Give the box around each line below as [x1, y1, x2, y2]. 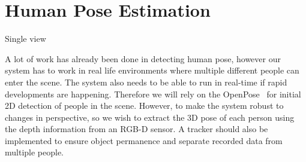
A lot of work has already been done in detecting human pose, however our [5, 52, 281, 65]
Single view [5, 32, 46, 45]
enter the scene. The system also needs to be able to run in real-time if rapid [5, 75, 287, 88]
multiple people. [5, 146, 64, 158]
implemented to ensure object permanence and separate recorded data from [5, 134, 283, 146]
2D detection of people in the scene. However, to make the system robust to [5, 99, 284, 112]
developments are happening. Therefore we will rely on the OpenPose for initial [5, 87, 301, 100]
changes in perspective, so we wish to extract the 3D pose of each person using [5, 111, 295, 123]
